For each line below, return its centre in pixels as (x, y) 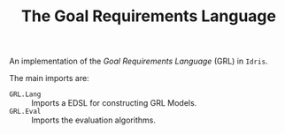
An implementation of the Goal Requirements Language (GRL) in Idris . (139, 61)
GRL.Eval (25, 112)
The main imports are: (50, 78)
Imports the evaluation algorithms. (94, 120)
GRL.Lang (25, 94)
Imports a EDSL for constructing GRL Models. (114, 103)
